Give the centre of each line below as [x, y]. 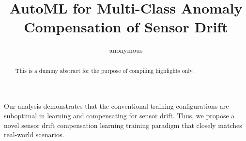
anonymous [126, 50]
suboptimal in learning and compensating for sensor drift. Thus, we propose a [119, 115]
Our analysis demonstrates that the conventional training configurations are [116, 106]
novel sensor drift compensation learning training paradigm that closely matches [123, 125]
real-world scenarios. [34, 134]
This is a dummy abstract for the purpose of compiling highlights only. [105, 70]
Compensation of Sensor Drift [126, 27]
